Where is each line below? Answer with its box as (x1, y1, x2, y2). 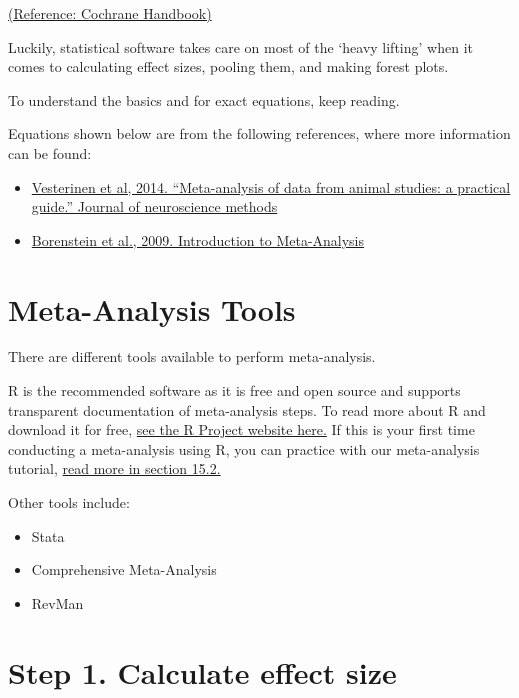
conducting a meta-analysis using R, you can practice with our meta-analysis (8, 438, 480, 459)
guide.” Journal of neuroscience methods (31, 196, 278, 217)
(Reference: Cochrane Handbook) (8, 3, 212, 23)
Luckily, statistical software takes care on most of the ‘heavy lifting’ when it (8, 36, 473, 57)
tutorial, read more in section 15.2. (8, 458, 221, 479)
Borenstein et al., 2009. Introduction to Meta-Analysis (31, 229, 365, 250)
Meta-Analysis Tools (8, 288, 296, 329)
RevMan (31, 592, 84, 613)
